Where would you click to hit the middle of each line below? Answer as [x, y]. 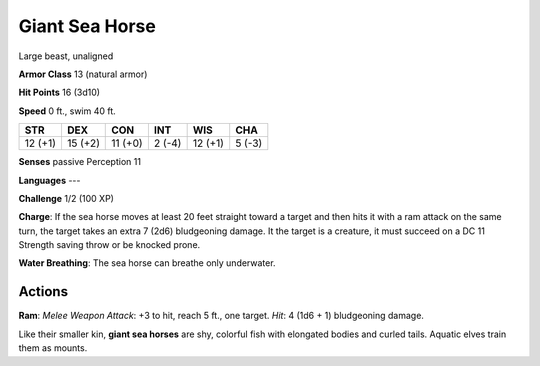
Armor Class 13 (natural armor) [83, 74]
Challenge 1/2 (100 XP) [66, 198]
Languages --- [49, 180]
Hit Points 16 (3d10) [59, 92]
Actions [43, 291]
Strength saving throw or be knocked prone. [109, 245]
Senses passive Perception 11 [80, 162]
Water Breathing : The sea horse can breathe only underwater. [147, 263]
